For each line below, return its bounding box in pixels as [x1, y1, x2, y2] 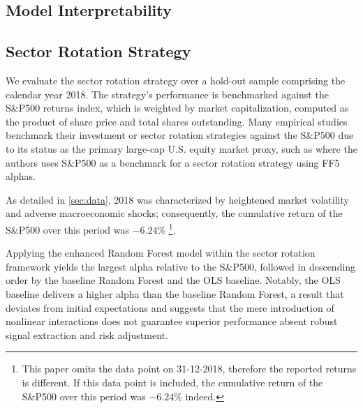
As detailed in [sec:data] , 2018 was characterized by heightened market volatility [6, 192, 349, 206]
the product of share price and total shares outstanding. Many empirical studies [6, 114, 348, 128]
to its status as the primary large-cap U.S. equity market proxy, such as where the [6, 141, 357, 156]
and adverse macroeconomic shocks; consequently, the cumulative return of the [6, 206, 343, 220]
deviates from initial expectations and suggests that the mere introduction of [6, 300, 334, 315]
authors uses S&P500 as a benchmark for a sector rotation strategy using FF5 [6, 155, 340, 169]
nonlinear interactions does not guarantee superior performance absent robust [6, 314, 338, 328]
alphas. [6, 169, 36, 183]
